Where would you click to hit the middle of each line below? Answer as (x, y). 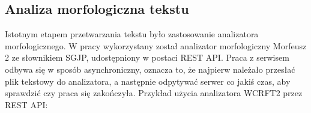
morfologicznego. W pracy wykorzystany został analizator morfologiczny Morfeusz (156, 45)
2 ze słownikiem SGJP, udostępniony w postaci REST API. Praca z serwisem (147, 57)
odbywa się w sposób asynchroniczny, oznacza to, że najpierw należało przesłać (150, 69)
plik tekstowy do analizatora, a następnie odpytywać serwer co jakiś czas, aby (148, 81)
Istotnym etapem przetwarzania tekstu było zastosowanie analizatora (132, 34)
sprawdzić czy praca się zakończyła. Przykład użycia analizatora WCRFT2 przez (154, 93)
